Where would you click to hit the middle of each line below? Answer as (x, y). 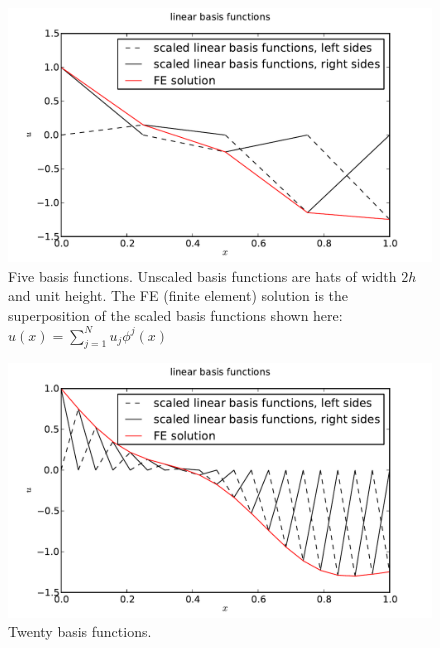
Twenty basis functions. (80, 631)
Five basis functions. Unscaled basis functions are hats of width (202, 275)
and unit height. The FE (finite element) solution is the (178, 295)
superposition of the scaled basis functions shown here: (175, 315)
